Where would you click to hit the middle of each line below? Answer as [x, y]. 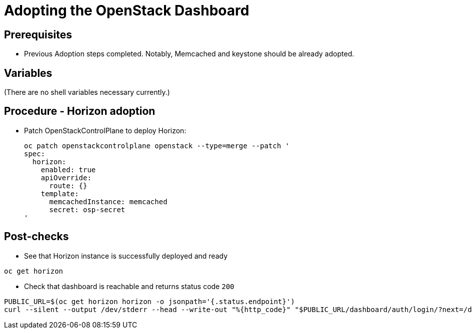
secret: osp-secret [87, 209]
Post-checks [36, 237]
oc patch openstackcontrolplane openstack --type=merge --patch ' [157, 146]
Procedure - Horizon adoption [80, 111]
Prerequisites [38, 34]
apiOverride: [66, 177]
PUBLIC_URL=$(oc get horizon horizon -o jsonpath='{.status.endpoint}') [149, 301]
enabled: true [68, 169]
